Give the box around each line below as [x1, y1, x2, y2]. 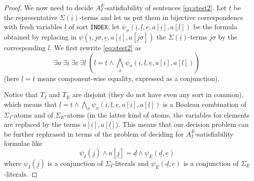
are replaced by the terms [4, 119, 81, 129]
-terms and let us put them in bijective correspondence [79, 12, 243, 22]
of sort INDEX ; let [68, 21, 120, 32]
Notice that [4, 89, 38, 100]
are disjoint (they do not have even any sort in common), [72, 89, 244, 100]
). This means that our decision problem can [115, 119, 249, 129]
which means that [4, 99, 57, 109]
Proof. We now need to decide [4, 2, 93, 12]
